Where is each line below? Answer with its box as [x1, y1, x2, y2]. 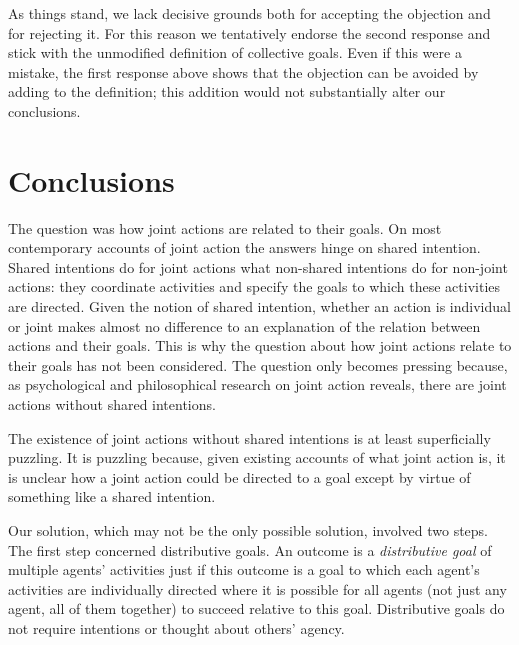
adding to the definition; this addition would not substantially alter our [8, 81, 446, 102]
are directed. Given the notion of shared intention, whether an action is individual [8, 296, 511, 317]
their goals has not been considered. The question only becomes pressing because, [8, 354, 508, 375]
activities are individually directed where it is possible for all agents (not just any [8, 578, 507, 599]
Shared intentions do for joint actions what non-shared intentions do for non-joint [8, 256, 508, 277]
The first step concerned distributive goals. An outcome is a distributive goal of [8, 539, 492, 560]
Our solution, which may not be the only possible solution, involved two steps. [8, 520, 489, 540]
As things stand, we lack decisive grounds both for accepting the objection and [8, 3, 491, 23]
